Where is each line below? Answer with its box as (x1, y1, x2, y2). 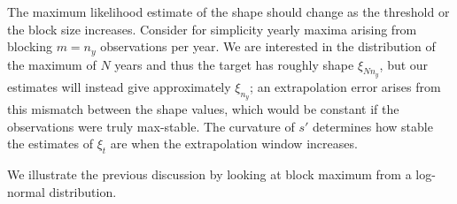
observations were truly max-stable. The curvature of (7, 117, 295, 135)
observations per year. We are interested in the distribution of (100, 37, 436, 56)
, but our (379, 55, 429, 73)
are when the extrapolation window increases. (110, 134, 358, 153)
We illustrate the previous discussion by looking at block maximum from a (7, 165, 412, 184)
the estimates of (7, 134, 93, 153)
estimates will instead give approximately (7, 77, 231, 95)
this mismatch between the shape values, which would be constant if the (7, 100, 399, 118)
